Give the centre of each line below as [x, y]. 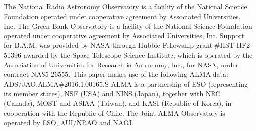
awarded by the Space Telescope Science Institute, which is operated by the [138, 54]
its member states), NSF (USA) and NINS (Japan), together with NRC [112, 93]
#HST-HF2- [233, 45]
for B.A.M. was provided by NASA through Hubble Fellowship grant [108, 45]
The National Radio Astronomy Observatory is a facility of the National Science [126, 6]
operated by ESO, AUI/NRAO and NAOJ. [69, 122]
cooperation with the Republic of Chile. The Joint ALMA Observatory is [115, 113]
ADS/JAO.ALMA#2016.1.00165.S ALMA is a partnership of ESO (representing [126, 83]
